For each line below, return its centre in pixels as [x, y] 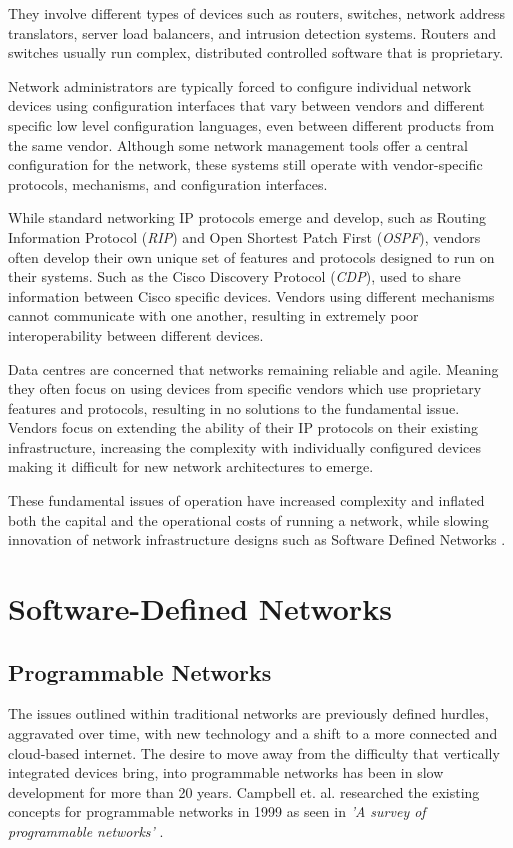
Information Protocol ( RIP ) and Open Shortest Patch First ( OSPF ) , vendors [244, 236]
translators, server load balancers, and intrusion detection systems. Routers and [252, 32]
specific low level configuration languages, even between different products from [251, 124]
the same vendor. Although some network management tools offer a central [238, 144]
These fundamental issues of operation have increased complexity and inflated [246, 500]
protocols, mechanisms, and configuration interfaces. [168, 183]
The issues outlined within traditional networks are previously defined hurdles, [248, 713]
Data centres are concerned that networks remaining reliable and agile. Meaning [253, 368]
